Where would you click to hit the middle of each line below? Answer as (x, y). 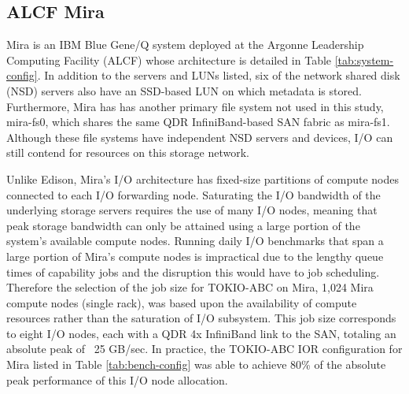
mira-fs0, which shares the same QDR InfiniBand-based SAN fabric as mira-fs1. (198, 122)
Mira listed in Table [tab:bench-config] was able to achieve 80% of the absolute (196, 364)
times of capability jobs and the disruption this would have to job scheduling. (193, 271)
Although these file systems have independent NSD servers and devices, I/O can (200, 137)
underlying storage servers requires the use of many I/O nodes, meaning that (192, 210)
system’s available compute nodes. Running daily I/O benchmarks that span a (195, 241)
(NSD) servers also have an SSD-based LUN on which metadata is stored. (184, 90)
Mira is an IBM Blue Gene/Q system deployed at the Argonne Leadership (185, 45)
